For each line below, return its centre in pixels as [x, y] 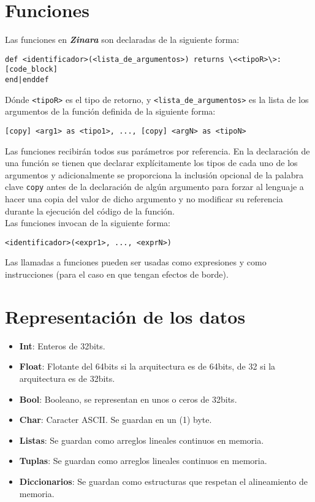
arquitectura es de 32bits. [67, 378]
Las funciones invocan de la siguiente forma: [88, 223]
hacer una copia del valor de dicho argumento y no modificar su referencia [144, 199]
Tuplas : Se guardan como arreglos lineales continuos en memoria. [143, 461]
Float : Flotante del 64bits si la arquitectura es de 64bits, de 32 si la [147, 366]
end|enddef [27, 80]
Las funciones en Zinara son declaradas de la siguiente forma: [122, 40]
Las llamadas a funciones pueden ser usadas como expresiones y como [136, 262]
